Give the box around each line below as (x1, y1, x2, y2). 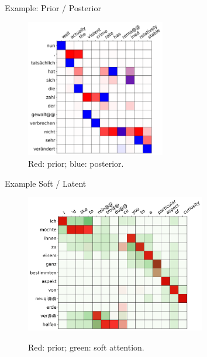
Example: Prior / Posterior (5, 2, 101, 14)
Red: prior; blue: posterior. (28, 157, 124, 169)
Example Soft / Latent (5, 177, 87, 189)
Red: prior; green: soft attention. (28, 341, 144, 353)
